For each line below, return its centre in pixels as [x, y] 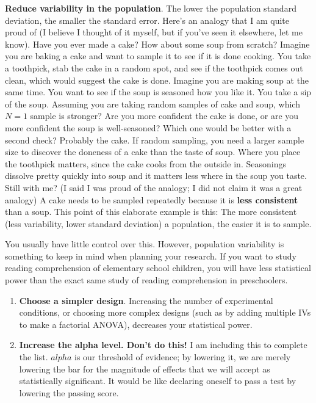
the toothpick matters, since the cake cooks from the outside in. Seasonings [145, 163]
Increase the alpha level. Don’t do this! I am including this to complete [163, 345]
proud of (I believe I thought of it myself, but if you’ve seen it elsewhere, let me [154, 32]
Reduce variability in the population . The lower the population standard [151, 8]
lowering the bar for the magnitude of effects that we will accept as [145, 369]
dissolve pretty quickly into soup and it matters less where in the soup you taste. [156, 176]
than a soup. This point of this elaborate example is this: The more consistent [151, 212]
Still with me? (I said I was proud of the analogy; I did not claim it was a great [154, 187]
